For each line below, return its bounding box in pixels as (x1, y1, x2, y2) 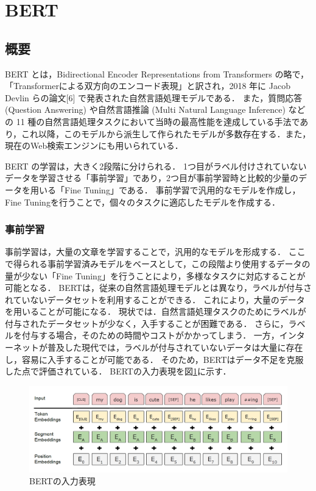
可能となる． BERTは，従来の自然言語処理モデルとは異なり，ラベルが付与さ (5, 281, 312, 294)
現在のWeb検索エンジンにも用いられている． (5, 139, 183, 152)
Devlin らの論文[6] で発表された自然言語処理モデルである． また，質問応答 (5, 91, 303, 104)
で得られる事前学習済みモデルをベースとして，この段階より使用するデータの (5, 257, 311, 270)
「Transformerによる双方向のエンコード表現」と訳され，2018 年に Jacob (5, 79, 290, 92)
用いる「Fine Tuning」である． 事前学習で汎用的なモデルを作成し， (30, 183, 301, 196)
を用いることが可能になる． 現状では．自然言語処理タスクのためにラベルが (5, 305, 306, 318)
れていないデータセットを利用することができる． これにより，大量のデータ (5, 293, 305, 306)
